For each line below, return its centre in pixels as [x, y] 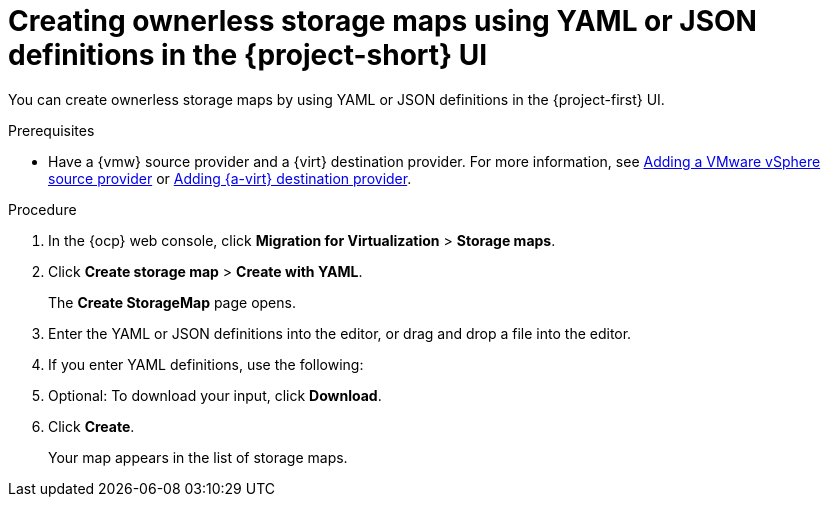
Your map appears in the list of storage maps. [198, 457]
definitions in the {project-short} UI [248, 55]
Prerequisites [51, 130]
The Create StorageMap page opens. [172, 302]
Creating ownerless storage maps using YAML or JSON [382, 21]
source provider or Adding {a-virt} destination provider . [230, 178]
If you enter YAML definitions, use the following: [206, 364]
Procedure [42, 209]
